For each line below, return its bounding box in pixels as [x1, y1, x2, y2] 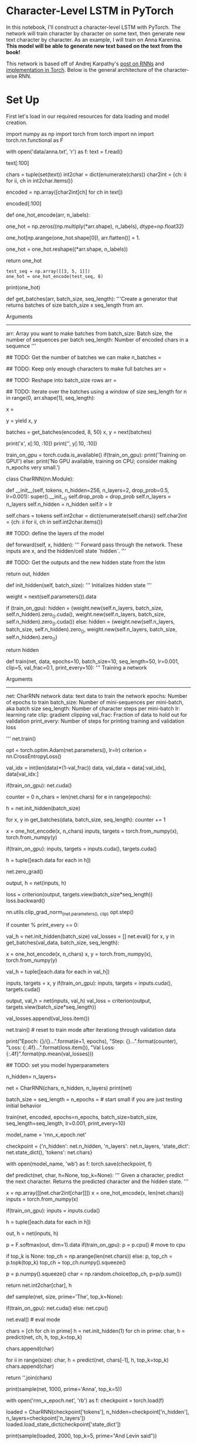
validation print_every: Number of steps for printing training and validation [6, 717, 185, 724]
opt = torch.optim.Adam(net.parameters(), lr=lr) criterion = [6, 746, 147, 753]
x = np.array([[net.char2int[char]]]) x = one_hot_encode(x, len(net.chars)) [6, 1189, 184, 1196]
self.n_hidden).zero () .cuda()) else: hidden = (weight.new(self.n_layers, [6, 618, 175, 627]
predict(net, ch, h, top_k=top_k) [6, 1333, 83, 1340]
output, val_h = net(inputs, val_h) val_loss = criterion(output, [6, 997, 151, 1004]
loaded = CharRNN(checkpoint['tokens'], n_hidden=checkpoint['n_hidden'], [6, 1408, 189, 1415]
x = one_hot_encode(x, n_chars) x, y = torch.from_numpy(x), [6, 950, 152, 958]
